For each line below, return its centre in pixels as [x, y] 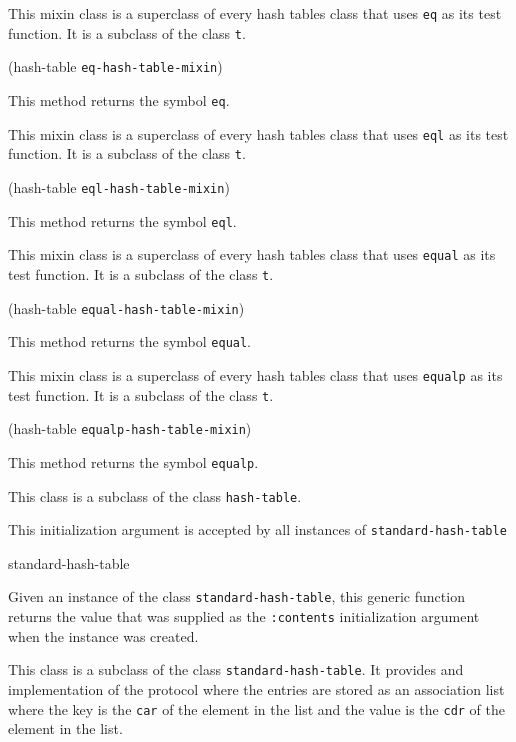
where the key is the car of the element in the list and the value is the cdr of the [257, 708]
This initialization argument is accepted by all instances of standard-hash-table [257, 529]
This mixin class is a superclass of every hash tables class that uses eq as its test [255, 13]
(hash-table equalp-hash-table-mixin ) [130, 428]
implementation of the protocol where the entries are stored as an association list [256, 688]
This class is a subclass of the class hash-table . [155, 495]
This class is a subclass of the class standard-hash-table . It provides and [236, 669]
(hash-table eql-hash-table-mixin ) [119, 186]
